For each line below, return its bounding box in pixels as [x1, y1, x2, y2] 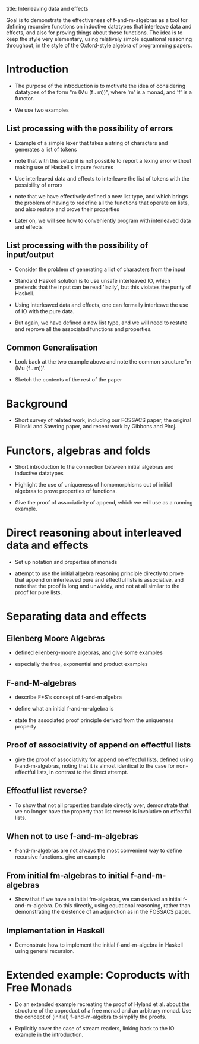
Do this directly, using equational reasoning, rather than [55, 902, 191, 909]
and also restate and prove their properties [14, 205, 120, 213]
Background [6, 397, 68, 411]
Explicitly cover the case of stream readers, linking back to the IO [14, 1025, 175, 1032]
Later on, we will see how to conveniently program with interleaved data [14, 217, 191, 224]
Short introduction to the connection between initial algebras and [14, 463, 174, 471]
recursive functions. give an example [14, 853, 106, 860]
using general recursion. [14, 948, 75, 955]
